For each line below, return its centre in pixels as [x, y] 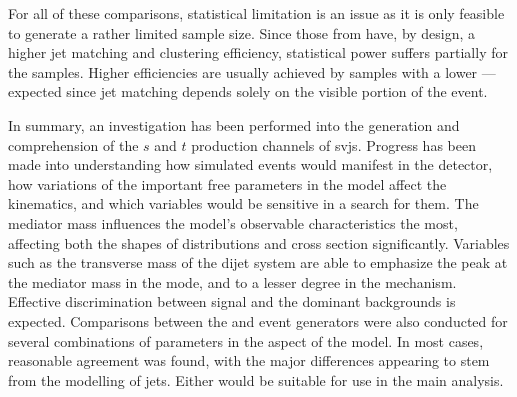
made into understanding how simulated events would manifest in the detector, [250, 164]
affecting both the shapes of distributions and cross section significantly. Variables [259, 242]
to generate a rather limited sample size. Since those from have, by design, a [242, 32]
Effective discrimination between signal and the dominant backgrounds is [232, 301]
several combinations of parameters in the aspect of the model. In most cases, [246, 340]
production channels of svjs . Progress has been [333, 144]
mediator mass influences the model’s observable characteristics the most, [233, 222]
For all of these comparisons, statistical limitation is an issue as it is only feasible [256, 13]
